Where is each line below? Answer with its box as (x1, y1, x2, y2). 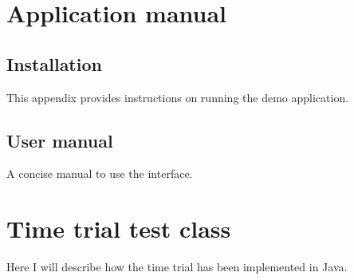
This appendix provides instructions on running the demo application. (6, 89, 349, 105)
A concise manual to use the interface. (6, 165, 193, 182)
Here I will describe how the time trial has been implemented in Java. (6, 258, 348, 275)
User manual (6, 128, 113, 152)
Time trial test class (6, 212, 231, 245)
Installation (6, 51, 102, 76)
